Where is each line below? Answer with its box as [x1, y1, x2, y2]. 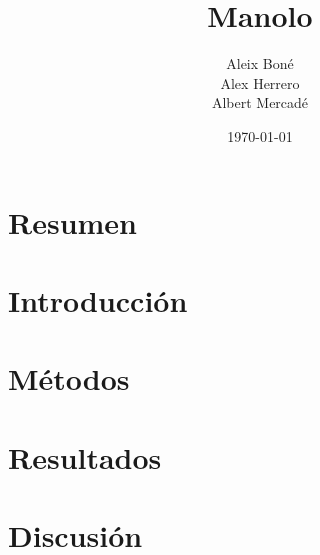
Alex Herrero [220, 72, 300, 93]
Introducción [8, 279, 188, 320]
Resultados [8, 436, 162, 477]
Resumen [8, 201, 137, 242]
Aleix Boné [226, 53, 294, 74]
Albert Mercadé [211, 92, 309, 113]
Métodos [8, 358, 130, 399]
